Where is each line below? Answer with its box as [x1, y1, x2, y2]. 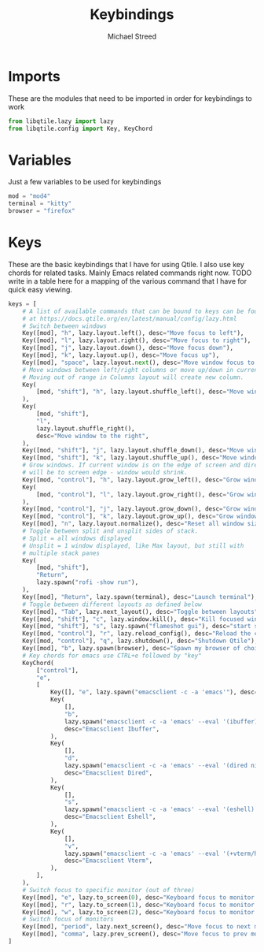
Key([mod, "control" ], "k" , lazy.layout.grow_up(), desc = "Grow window [22, 512, 258, 521]
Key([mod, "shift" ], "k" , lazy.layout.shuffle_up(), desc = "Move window [22, 454, 262, 462]
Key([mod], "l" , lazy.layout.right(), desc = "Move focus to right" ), [22, 337, 251, 344]
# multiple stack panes [22, 549, 101, 557]
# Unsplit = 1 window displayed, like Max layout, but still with [22, 541, 244, 549]
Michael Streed [107, 32, 157, 41]
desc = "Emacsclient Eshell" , [64, 813, 156, 821]
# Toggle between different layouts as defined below [22, 601, 202, 608]
